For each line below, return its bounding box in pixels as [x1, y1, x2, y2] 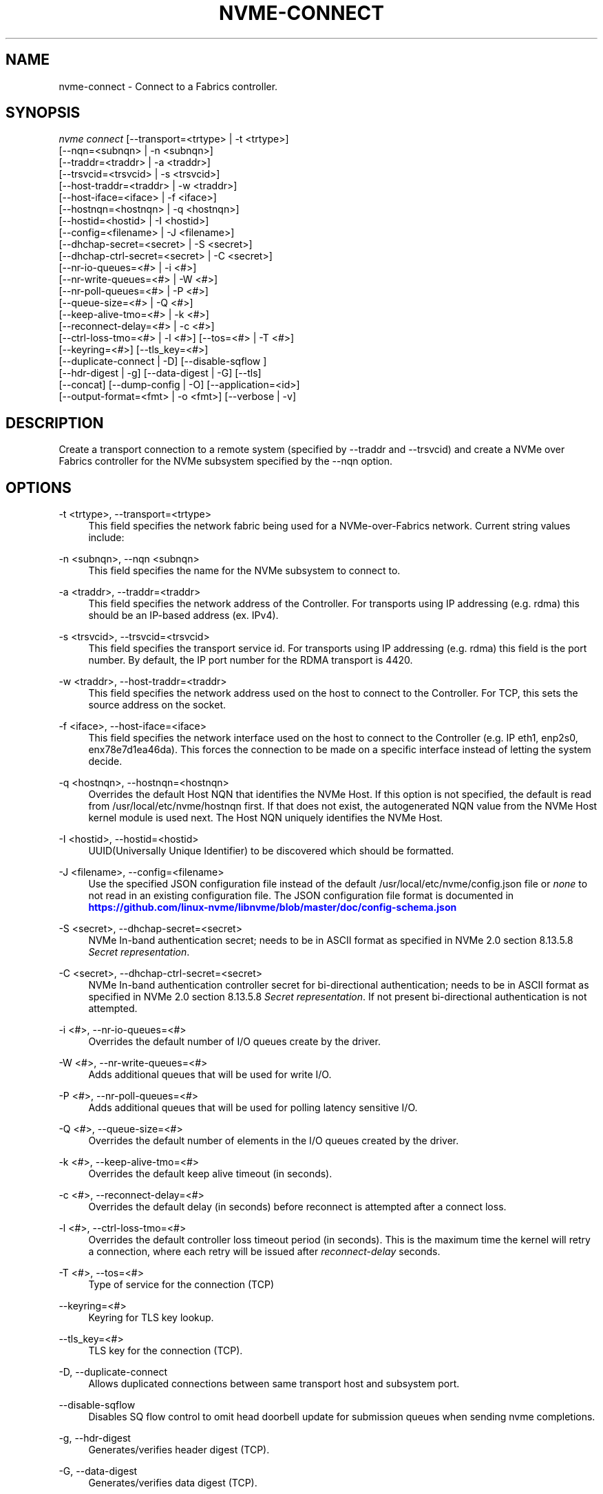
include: [88, 532, 125, 544]
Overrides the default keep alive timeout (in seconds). [88, 1168, 332, 1180]
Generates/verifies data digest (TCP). [88, 1477, 257, 1489]
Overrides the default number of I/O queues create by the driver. [88, 1035, 381, 1048]
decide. [88, 755, 123, 768]
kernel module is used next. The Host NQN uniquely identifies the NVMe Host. [88, 812, 443, 824]
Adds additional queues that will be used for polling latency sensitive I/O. [88, 1102, 418, 1114]
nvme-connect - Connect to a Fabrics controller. [59, 80, 278, 92]
